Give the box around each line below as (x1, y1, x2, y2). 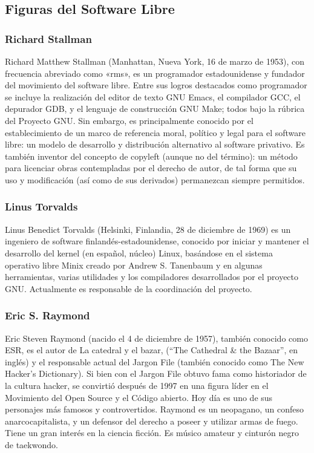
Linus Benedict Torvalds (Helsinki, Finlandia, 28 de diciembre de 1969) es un (5, 223, 291, 235)
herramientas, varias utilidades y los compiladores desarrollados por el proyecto (5, 270, 299, 283)
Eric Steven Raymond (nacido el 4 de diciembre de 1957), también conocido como (5, 331, 308, 344)
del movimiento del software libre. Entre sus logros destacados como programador (5, 79, 307, 91)
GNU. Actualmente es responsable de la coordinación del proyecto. (5, 282, 252, 295)
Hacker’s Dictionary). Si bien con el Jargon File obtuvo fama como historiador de (5, 367, 307, 380)
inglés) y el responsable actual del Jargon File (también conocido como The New (5, 355, 304, 368)
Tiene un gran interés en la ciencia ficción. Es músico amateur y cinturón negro (5, 426, 299, 439)
